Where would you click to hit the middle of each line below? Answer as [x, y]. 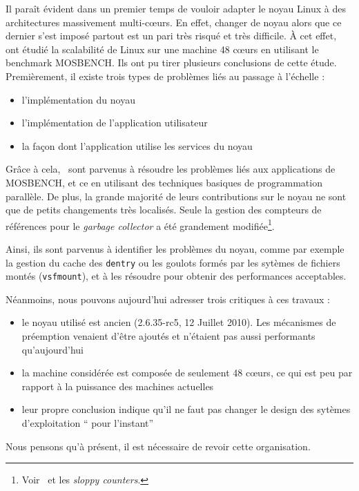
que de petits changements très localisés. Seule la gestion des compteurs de [164, 210]
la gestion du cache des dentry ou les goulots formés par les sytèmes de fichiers [173, 262]
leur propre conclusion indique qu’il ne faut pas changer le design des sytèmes [186, 409]
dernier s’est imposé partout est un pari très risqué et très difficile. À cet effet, [171, 36]
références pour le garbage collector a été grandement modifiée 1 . [140, 224]
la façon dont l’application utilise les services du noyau [137, 145]
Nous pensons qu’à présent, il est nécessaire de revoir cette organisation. [158, 446]
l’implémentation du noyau [78, 99]
